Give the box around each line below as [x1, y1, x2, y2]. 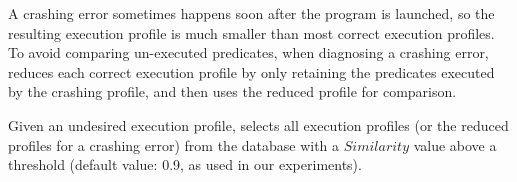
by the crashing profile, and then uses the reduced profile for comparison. [8, 81, 457, 102]
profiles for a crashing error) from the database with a [8, 134, 340, 155]
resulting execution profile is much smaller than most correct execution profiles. [8, 22, 495, 43]
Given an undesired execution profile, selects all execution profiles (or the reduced [8, 114, 509, 135]
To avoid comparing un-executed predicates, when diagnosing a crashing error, [8, 42, 489, 63]
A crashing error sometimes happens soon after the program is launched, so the [8, 3, 495, 23]
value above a [413, 134, 497, 155]
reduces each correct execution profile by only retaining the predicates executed [8, 61, 495, 82]
